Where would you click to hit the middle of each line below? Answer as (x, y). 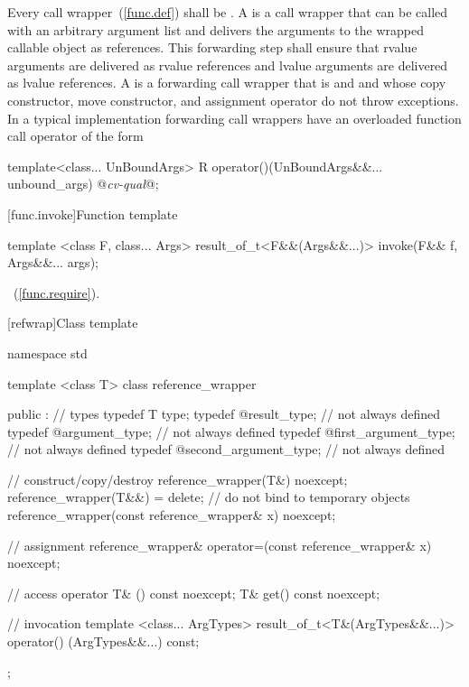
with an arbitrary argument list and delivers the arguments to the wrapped (216, 29)
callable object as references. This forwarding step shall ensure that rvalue (212, 47)
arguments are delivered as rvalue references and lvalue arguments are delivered (228, 65)
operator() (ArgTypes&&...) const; (103, 641)
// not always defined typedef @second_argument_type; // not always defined (226, 449)
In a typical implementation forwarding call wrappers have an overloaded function (234, 118)
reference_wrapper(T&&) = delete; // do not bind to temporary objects (209, 497)
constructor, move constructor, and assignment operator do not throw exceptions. (233, 100)
